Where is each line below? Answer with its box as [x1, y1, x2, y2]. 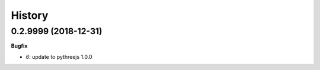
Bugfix [11, 42, 28, 49]
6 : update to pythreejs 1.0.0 [25, 53, 92, 60]
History [11, 9, 49, 22]
